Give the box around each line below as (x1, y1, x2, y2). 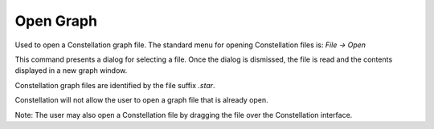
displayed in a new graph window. (14, 66, 128, 75)
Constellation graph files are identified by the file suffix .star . (14, 80, 216, 90)
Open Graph (14, 12, 98, 30)
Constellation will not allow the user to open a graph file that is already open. (14, 95, 268, 105)
